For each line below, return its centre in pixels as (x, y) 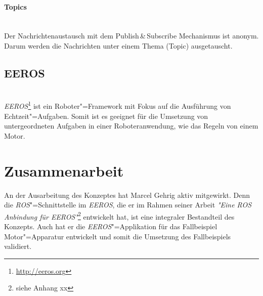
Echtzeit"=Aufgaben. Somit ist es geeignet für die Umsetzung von (106, 116)
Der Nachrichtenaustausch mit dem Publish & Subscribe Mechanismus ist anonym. (131, 36)
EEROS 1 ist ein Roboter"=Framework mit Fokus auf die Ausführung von (118, 105)
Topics (15, 6)
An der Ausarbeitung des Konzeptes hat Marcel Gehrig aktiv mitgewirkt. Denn (127, 195)
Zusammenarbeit (64, 170)
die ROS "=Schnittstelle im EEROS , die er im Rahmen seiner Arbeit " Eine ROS (128, 205)
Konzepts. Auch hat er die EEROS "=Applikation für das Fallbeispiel (111, 226)
